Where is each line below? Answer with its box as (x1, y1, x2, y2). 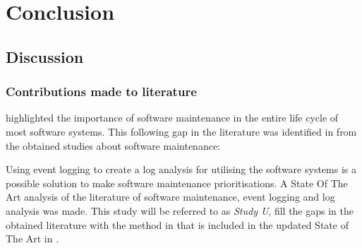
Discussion (6, 45, 84, 67)
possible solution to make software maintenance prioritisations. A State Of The (6, 175, 348, 190)
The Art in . (6, 231, 59, 246)
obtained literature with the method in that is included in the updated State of (6, 217, 349, 232)
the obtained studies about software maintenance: (6, 138, 220, 153)
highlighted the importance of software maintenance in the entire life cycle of (6, 110, 339, 125)
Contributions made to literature (6, 83, 197, 100)
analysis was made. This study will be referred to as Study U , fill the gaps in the (6, 203, 354, 218)
